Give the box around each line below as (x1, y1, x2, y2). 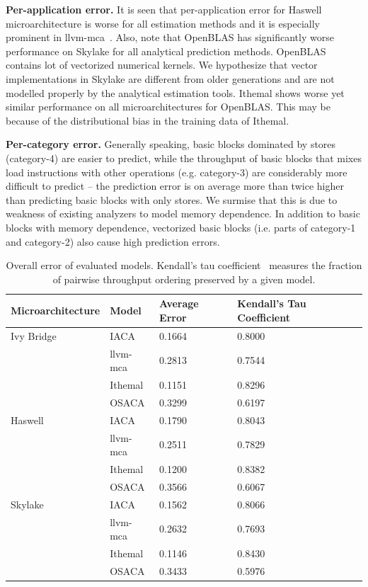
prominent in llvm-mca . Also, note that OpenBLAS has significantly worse (6, 30, 334, 45)
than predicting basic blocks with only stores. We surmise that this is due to (6, 192, 338, 207)
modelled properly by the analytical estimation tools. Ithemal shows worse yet (6, 85, 345, 100)
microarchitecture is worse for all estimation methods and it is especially (6, 16, 320, 30)
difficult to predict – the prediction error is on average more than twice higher (6, 178, 344, 193)
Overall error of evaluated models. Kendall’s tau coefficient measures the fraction (6, 258, 362, 273)
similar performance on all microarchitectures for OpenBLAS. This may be (6, 99, 331, 114)
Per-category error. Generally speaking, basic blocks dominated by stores (6, 137, 336, 152)
